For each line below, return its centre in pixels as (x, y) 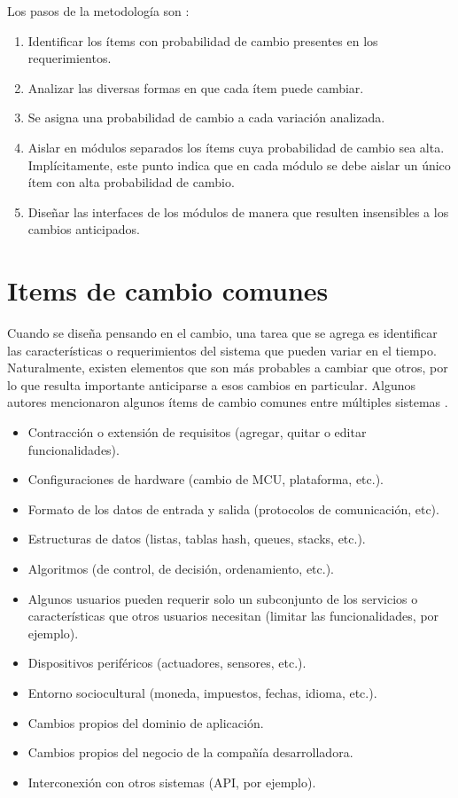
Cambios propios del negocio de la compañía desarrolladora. (190, 752)
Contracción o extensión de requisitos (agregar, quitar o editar (197, 432)
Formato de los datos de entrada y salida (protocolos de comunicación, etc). (233, 509)
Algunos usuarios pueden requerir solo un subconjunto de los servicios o (223, 598)
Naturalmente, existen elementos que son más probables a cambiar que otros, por (228, 368)
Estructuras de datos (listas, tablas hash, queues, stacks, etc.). (197, 539)
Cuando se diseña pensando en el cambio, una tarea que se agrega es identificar (222, 333)
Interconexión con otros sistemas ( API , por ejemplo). (172, 782)
